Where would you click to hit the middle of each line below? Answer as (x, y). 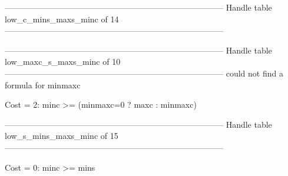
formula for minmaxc (43, 84)
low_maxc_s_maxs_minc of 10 (63, 62)
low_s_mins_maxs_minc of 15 (62, 136)
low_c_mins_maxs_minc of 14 (62, 19)
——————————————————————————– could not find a (144, 73)
